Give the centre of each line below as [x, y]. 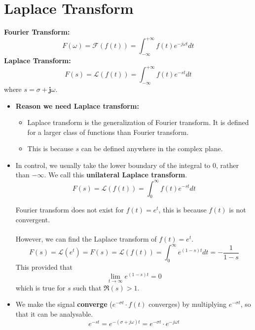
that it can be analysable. [54, 314]
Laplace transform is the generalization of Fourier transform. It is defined [138, 122]
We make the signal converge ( [64, 304]
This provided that [44, 267]
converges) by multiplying [187, 304]
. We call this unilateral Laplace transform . [116, 175]
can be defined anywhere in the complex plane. [152, 148]
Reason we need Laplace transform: [77, 105]
